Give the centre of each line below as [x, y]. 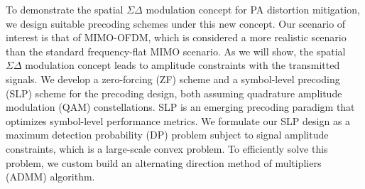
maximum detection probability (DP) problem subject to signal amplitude [167, 135]
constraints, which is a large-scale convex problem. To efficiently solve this [167, 148]
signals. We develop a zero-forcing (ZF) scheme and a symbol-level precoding [173, 79]
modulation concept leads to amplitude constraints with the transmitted [182, 65]
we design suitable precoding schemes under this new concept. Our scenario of [176, 23]
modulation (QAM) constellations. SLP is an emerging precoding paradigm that [180, 107]
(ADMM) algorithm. [50, 177]
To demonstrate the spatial [65, 9]
